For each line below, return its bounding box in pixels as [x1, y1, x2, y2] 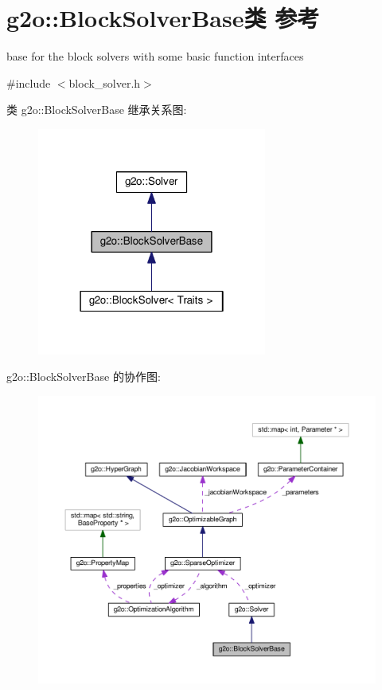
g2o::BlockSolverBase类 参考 [6, 2, 320, 34]
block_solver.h [68, 74, 141, 91]
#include [6, 74, 51, 91]
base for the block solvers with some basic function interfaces [6, 48, 304, 65]
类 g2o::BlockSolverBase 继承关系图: [6, 101, 187, 118]
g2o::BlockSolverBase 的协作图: [6, 368, 161, 385]
